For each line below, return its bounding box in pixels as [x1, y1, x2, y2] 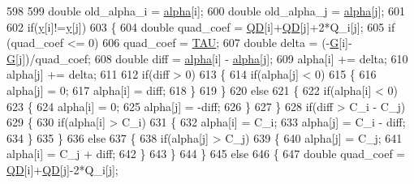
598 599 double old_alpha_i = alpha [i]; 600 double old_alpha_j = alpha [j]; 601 [6, 2, 405, 19]
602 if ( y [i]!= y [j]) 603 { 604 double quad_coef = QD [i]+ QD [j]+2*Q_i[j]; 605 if [6, 18, 395, 35]
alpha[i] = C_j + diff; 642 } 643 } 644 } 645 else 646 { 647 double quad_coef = [6, 145, 406, 162]
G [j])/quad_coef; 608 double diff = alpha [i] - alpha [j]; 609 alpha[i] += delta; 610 [6, 49, 408, 66]
